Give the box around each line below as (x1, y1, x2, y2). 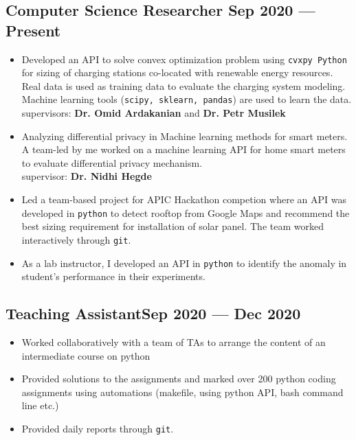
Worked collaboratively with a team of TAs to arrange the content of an (21, 335, 326, 349)
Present (5, 19, 61, 40)
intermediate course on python (21, 348, 151, 362)
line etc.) (21, 398, 59, 413)
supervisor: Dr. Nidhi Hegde (21, 169, 152, 183)
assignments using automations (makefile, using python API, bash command (21, 384, 344, 399)
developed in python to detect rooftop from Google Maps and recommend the (21, 205, 350, 220)
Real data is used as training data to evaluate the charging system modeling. (21, 78, 346, 93)
